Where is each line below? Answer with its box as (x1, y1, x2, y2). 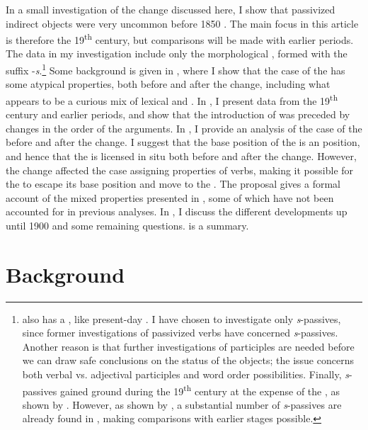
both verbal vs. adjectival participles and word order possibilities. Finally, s (22, 366, 349, 381)
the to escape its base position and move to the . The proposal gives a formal (6, 176, 340, 191)
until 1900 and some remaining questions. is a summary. (6, 217, 249, 232)
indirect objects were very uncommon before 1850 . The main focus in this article (6, 16, 359, 30)
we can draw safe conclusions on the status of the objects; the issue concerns (22, 353, 354, 368)
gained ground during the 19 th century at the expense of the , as (59, 381, 340, 398)
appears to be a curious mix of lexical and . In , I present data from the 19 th (6, 91, 338, 108)
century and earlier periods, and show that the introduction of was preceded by (6, 107, 350, 122)
